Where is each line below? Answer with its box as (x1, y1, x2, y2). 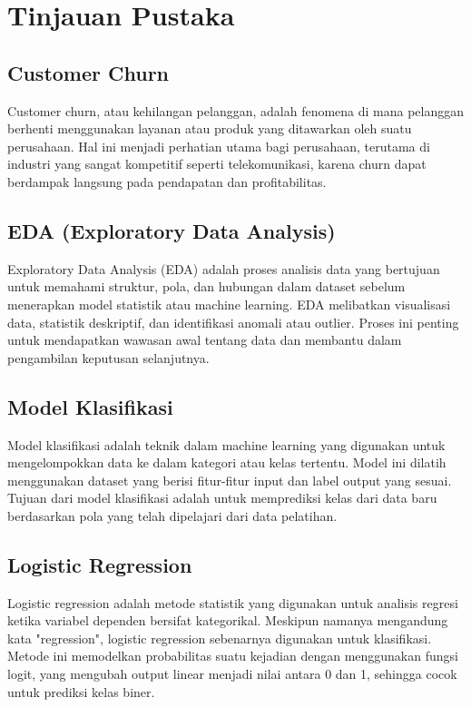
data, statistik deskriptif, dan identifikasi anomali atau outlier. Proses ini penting (7, 312, 459, 331)
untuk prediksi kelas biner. (7, 682, 155, 701)
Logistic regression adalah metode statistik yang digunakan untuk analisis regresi (7, 593, 458, 612)
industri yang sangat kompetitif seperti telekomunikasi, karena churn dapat (7, 154, 427, 173)
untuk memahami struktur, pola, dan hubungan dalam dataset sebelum (7, 277, 406, 296)
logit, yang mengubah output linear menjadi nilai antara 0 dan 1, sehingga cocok (7, 664, 457, 683)
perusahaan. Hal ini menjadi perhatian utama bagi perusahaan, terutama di (7, 136, 430, 155)
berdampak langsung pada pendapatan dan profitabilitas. (7, 172, 327, 191)
